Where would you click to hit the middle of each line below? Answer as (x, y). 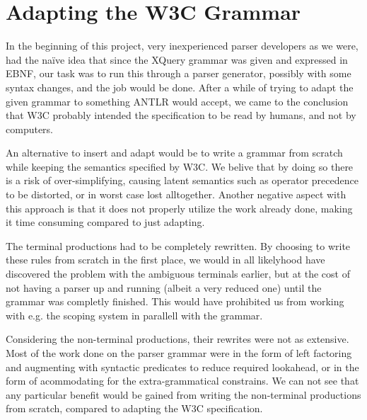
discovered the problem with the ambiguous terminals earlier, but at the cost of (178, 274)
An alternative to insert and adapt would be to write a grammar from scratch (174, 153)
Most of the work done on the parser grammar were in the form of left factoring (179, 353)
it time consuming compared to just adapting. (105, 222)
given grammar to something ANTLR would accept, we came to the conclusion (177, 101)
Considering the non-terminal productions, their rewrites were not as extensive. (177, 339)
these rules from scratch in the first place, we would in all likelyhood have (165, 260)
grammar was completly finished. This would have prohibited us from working (175, 301)
